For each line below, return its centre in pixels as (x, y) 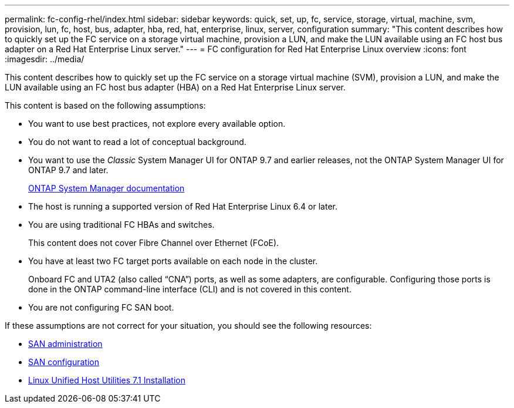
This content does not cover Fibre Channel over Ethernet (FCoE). (154, 243)
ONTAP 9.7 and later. (68, 170)
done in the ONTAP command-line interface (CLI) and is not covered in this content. (190, 289)
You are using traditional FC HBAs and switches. (121, 225)
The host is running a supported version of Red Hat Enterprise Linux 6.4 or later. (183, 206)
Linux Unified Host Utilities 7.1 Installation (107, 380)
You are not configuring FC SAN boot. (101, 307)
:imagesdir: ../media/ (45, 59)
